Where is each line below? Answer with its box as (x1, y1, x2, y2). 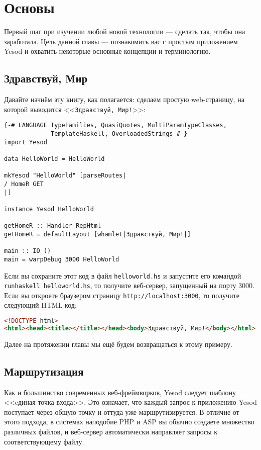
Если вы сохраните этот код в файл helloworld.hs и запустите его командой (4, 270, 241, 281)
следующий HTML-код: (4, 300, 77, 310)
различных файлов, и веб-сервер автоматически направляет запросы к (4, 426, 218, 436)
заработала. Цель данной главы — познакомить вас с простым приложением (4, 36, 238, 46)
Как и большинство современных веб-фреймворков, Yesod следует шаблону (4, 387, 236, 397)
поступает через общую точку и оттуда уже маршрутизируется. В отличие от (4, 406, 239, 417)
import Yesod (4, 138, 47, 146)
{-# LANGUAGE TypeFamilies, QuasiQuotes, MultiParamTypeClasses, (4, 122, 227, 129)
